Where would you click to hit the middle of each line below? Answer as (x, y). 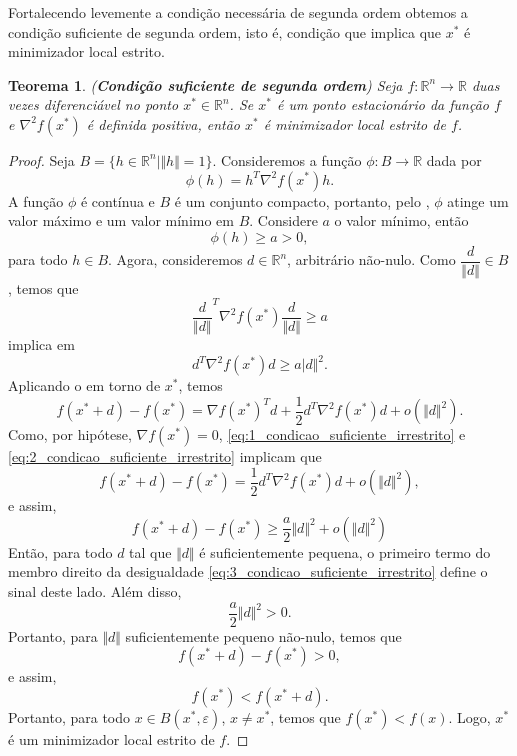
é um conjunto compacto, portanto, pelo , (302, 200)
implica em (41, 343)
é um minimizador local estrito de (111, 738)
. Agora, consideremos (175, 259)
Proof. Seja (41, 159)
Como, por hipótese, (70, 434)
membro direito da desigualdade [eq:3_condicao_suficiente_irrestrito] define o (248, 571)
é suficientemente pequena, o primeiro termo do (345, 551)
